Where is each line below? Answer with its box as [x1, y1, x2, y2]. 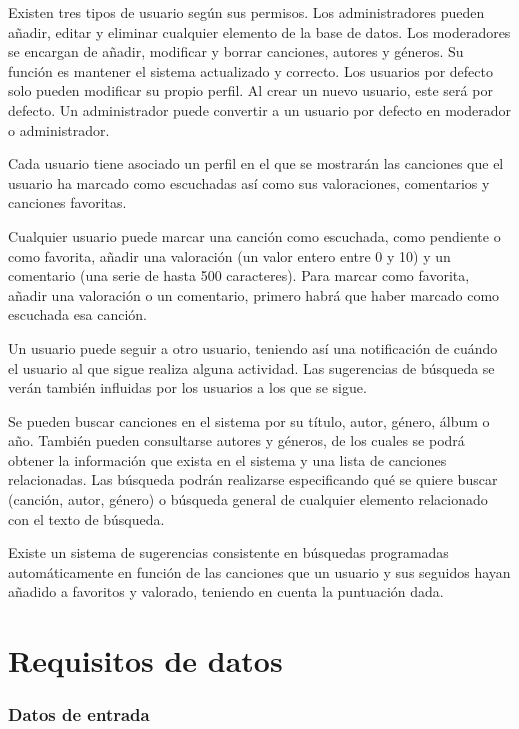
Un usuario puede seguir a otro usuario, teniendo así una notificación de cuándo [8, 337, 498, 358]
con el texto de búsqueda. [8, 508, 165, 529]
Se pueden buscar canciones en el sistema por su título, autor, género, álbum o [8, 410, 490, 431]
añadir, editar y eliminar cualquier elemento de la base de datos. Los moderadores [8, 21, 511, 42]
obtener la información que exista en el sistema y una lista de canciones [8, 449, 447, 470]
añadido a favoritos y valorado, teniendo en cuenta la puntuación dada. [8, 581, 444, 602]
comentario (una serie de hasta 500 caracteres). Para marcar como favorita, [8, 265, 470, 286]
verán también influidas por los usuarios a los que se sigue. [8, 377, 367, 398]
